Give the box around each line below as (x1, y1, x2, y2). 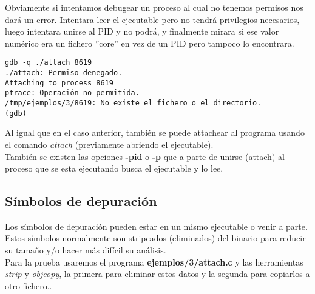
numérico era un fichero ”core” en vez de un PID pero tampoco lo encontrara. (5, 36, 294, 49)
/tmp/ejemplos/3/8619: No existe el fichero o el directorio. (5, 99, 262, 107)
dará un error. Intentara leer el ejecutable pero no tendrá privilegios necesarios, (5, 13, 300, 25)
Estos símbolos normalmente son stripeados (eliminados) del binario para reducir (5, 232, 306, 244)
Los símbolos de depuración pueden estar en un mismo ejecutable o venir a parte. (5, 219, 308, 232)
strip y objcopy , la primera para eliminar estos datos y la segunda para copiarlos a (5, 267, 310, 280)
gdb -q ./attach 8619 (5, 58, 92, 67)
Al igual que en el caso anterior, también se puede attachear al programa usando (5, 126, 305, 139)
